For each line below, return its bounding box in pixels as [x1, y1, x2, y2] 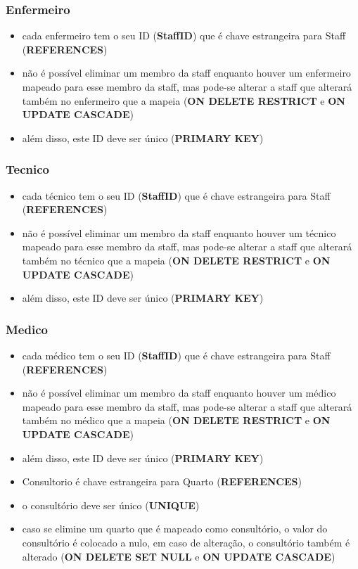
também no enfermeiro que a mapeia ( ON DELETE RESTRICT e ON [22, 93, 345, 108]
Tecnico [6, 160, 49, 178]
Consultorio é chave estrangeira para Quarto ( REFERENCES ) [22, 474, 302, 489]
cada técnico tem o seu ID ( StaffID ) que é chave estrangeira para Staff [22, 188, 331, 203]
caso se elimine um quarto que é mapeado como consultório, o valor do [22, 521, 328, 536]
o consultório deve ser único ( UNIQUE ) [22, 497, 200, 512]
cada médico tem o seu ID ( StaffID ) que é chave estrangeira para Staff [22, 347, 331, 362]
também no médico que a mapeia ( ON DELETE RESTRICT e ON [22, 413, 331, 428]
